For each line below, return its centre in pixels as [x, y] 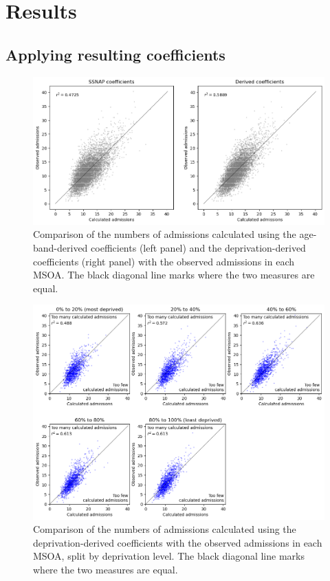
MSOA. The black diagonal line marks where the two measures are [174, 275]
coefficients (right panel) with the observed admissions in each [164, 261]
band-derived [60, 247]
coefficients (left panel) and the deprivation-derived [198, 247]
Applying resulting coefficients [115, 54]
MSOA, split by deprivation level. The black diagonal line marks [169, 556]
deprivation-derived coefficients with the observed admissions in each [178, 542]
